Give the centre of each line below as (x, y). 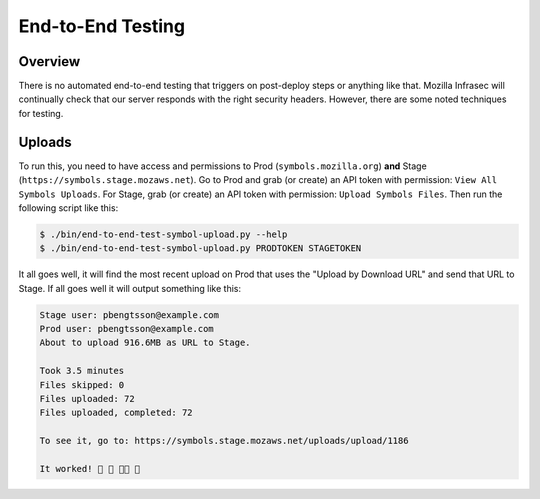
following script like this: (68, 207)
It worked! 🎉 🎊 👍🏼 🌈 (89, 468)
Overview (49, 61)
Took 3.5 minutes (82, 371)
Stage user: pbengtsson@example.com (129, 314)
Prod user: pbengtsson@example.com (126, 329)
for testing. (41, 113)
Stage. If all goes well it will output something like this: (130, 288)
